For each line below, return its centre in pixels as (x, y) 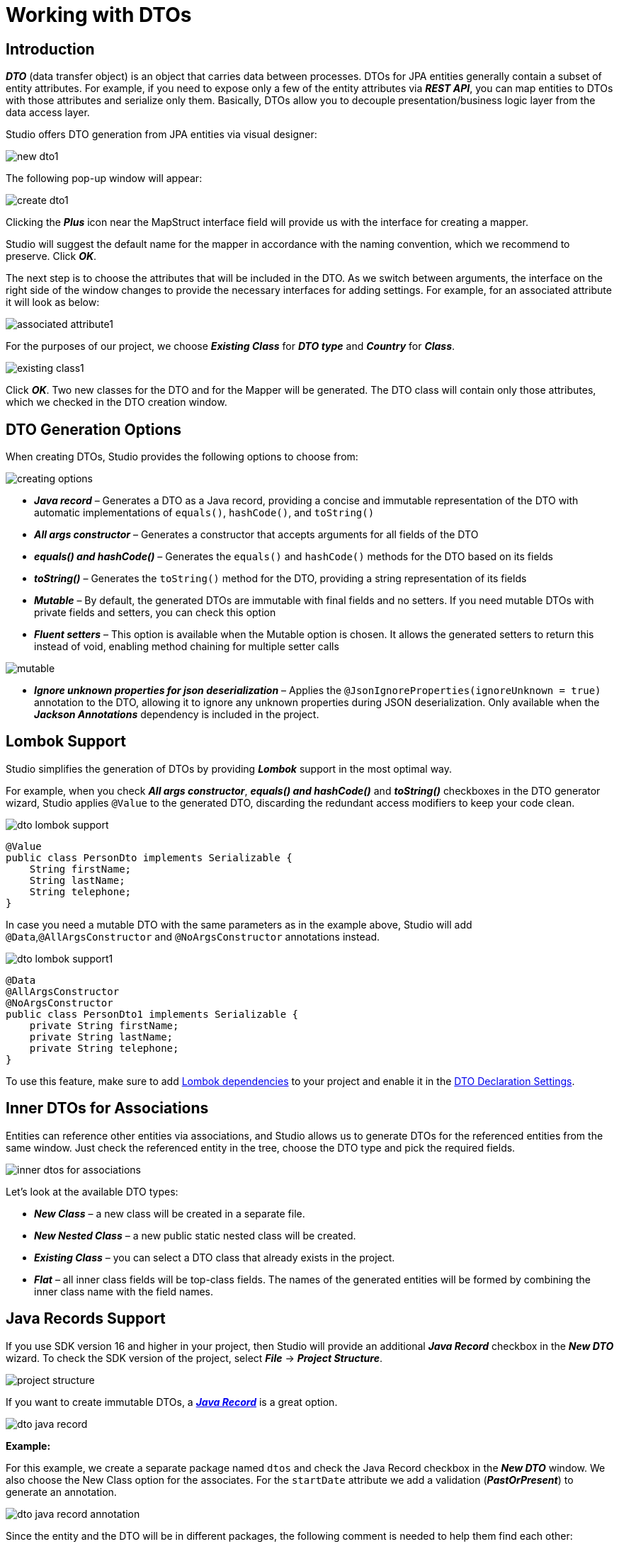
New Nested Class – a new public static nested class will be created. (195, 1235)
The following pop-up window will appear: (104, 178)
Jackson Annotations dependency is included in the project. (177, 715)
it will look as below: (53, 302)
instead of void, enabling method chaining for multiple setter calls (187, 647)
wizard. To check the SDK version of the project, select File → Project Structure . (194, 1358)
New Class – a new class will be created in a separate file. (170, 1213)
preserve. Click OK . (51, 256)
